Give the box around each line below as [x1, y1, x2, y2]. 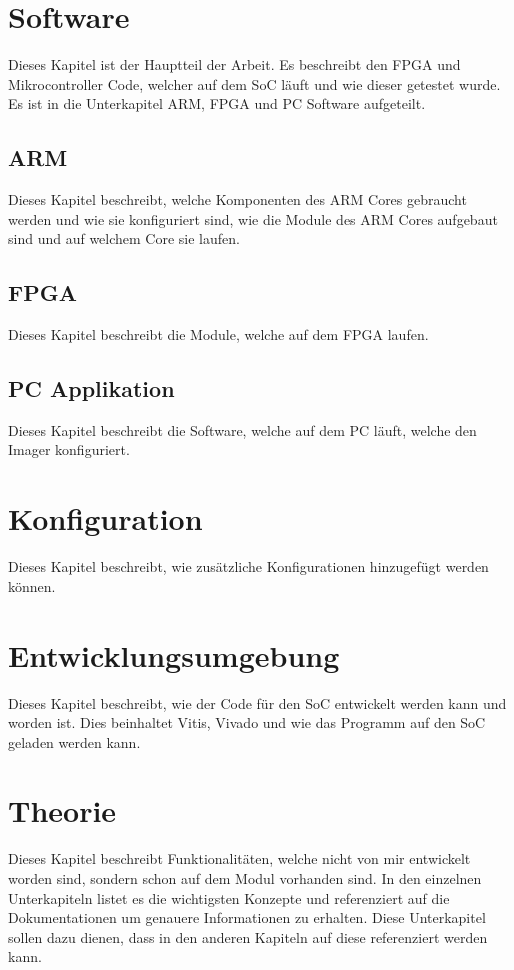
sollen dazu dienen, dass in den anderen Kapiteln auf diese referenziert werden [8, 926, 488, 947]
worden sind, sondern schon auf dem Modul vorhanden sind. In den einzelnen [8, 868, 482, 889]
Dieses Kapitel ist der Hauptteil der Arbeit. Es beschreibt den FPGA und [8, 54, 461, 75]
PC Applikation [8, 373, 175, 404]
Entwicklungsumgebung [8, 634, 340, 675]
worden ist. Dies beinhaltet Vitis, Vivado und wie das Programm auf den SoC [8, 712, 486, 733]
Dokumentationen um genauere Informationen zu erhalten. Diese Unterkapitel [8, 907, 486, 928]
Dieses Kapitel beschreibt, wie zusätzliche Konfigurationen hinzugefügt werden [8, 556, 489, 577]
